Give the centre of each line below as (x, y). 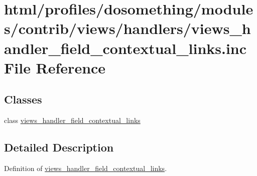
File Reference (55, 67)
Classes (23, 99)
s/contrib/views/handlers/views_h (127, 28)
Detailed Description (59, 147)
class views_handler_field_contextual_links (72, 120)
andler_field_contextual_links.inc (125, 48)
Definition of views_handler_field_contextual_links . (86, 168)
